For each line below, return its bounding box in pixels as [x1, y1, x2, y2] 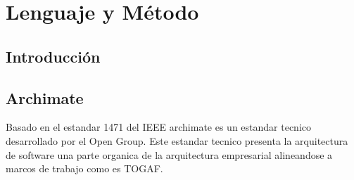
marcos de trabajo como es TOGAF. [6, 161, 163, 176]
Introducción [6, 45, 101, 67]
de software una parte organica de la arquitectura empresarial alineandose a [6, 147, 333, 162]
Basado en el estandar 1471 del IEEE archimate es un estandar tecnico [6, 120, 311, 134]
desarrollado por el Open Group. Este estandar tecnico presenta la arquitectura [6, 133, 348, 148]
